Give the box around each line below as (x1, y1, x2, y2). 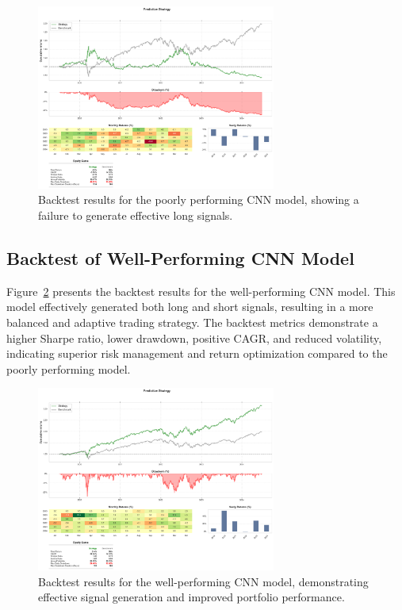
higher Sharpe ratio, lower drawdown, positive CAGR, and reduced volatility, (6, 329, 382, 346)
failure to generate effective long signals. (38, 207, 233, 224)
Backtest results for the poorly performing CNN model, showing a (38, 191, 359, 208)
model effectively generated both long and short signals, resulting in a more (6, 298, 373, 315)
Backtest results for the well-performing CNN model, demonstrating (38, 573, 369, 589)
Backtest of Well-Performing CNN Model (6, 246, 354, 270)
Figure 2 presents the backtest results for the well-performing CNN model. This (6, 282, 396, 299)
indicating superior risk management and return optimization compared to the (6, 345, 388, 362)
